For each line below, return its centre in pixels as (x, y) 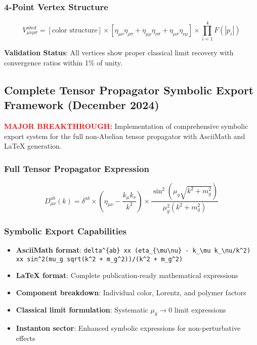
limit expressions (200, 309)
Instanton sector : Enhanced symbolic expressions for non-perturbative (128, 328)
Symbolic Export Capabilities (66, 231)
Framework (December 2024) (82, 105)
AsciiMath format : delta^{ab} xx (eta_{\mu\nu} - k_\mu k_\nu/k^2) (133, 250)
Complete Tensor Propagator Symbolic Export (129, 90)
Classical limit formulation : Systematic (82, 309)
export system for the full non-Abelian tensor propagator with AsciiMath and (125, 136)
